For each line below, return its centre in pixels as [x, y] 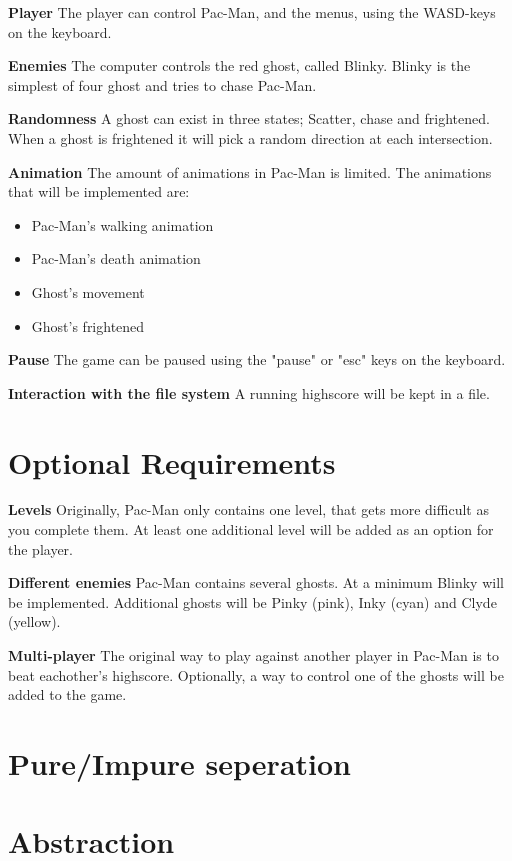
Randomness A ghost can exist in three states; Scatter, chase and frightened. [249, 118]
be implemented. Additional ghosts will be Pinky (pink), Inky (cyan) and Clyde [252, 601]
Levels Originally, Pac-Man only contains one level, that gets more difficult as [248, 509]
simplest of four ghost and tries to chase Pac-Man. [162, 84]
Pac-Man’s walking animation [122, 224]
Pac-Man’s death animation [116, 258]
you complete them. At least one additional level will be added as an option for [251, 529]
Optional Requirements [172, 461]
